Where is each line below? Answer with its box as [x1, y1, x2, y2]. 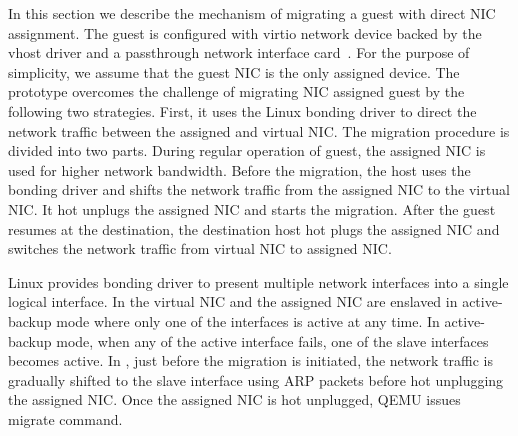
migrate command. [8, 408, 123, 429]
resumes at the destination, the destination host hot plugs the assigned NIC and [8, 218, 500, 239]
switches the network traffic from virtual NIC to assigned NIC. [8, 238, 392, 259]
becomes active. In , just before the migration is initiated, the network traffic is [8, 350, 493, 371]
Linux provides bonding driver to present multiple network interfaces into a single [8, 271, 509, 292]
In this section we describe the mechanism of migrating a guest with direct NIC [8, 3, 496, 23]
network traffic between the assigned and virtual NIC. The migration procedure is [8, 120, 510, 141]
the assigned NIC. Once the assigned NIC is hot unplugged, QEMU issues [8, 389, 461, 410]
